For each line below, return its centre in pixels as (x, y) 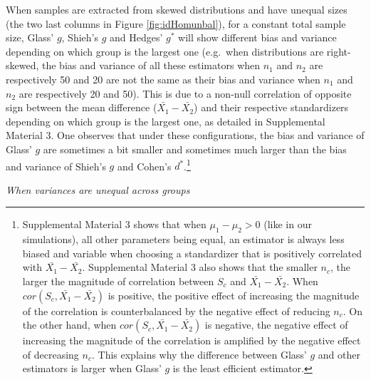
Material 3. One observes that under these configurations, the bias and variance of (185, 135)
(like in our (288, 224)
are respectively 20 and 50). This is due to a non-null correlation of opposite (185, 93)
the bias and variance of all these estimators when (151, 65)
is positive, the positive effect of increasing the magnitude (234, 295)
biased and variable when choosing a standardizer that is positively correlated (192, 253)
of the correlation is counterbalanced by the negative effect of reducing (176, 310)
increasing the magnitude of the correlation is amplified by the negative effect (192, 340)
